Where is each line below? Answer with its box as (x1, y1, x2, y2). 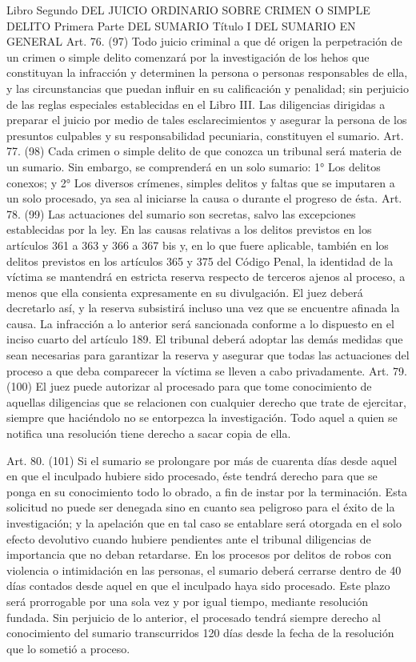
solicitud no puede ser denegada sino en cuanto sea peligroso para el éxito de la (6, 499, 395, 516)
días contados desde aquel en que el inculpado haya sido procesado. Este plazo (6, 577, 390, 594)
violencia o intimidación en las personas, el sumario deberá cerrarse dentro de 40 (6, 561, 402, 578)
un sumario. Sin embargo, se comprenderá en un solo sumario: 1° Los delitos (6, 158, 381, 175)
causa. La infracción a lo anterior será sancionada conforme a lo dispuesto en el (6, 315, 394, 331)
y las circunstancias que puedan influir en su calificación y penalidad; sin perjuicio (6, 79, 410, 96)
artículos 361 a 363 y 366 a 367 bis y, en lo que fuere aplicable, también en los (6, 236, 389, 253)
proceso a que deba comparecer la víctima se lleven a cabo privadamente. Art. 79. (6, 362, 407, 379)
